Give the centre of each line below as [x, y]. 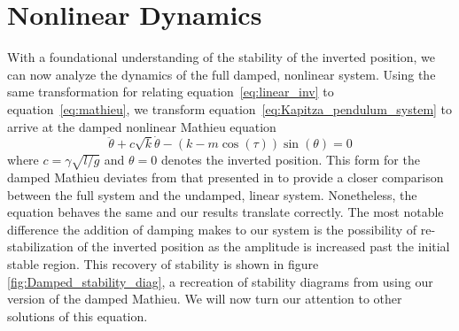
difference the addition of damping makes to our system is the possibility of [212, 229]
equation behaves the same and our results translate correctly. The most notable [226, 212]
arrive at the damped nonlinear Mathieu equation [142, 126]
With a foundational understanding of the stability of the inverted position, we [221, 57]
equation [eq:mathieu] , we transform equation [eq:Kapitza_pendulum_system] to [230, 108]
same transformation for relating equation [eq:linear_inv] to [171, 92]
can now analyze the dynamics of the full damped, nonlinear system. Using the [222, 74]
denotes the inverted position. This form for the [290, 160]
